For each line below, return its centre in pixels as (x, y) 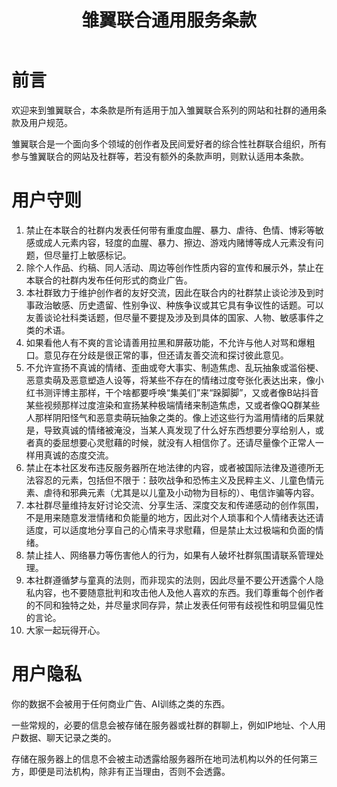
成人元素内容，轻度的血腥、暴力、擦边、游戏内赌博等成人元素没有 (179, 242)
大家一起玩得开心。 (65, 630)
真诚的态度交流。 (78, 455)
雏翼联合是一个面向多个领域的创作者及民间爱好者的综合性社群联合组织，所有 (169, 143)
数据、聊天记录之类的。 (68, 737)
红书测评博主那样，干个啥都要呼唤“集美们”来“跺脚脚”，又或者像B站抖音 (172, 392)
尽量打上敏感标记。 (92, 255)
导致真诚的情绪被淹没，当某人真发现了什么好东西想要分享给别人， (179, 430)
